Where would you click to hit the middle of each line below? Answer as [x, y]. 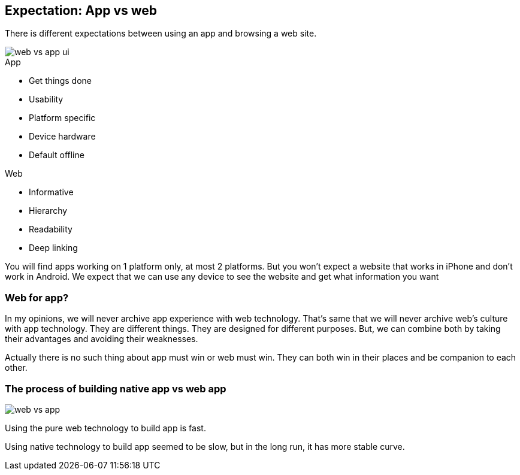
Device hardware [62, 137]
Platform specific [62, 118]
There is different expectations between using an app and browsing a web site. [161, 34]
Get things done [60, 81]
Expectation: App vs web [81, 10]
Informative [51, 192]
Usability [46, 99]
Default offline [57, 155]
